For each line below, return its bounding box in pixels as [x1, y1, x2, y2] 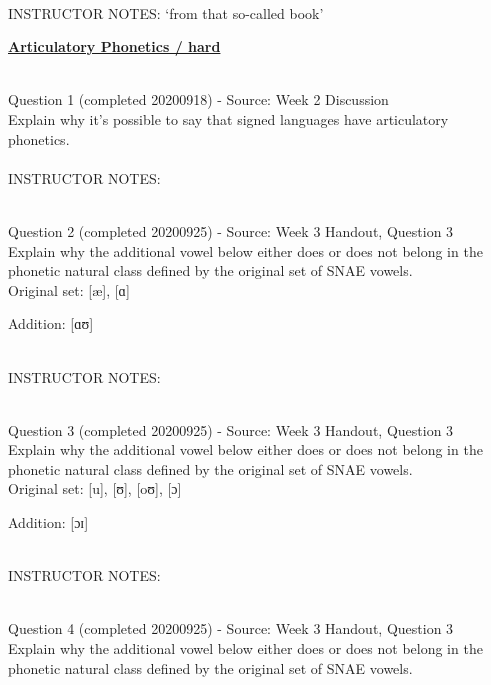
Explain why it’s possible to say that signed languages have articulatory [8, 108, 449, 129]
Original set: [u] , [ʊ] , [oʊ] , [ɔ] [8, 478, 182, 499]
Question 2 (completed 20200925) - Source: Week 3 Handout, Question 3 [8, 220, 454, 241]
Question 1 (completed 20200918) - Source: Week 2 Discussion [8, 89, 389, 110]
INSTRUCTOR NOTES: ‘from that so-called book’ [8, 2, 324, 23]
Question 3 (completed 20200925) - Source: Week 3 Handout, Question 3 [8, 419, 454, 440]
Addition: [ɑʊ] [8, 313, 94, 334]
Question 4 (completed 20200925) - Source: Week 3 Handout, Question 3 [8, 618, 454, 639]
